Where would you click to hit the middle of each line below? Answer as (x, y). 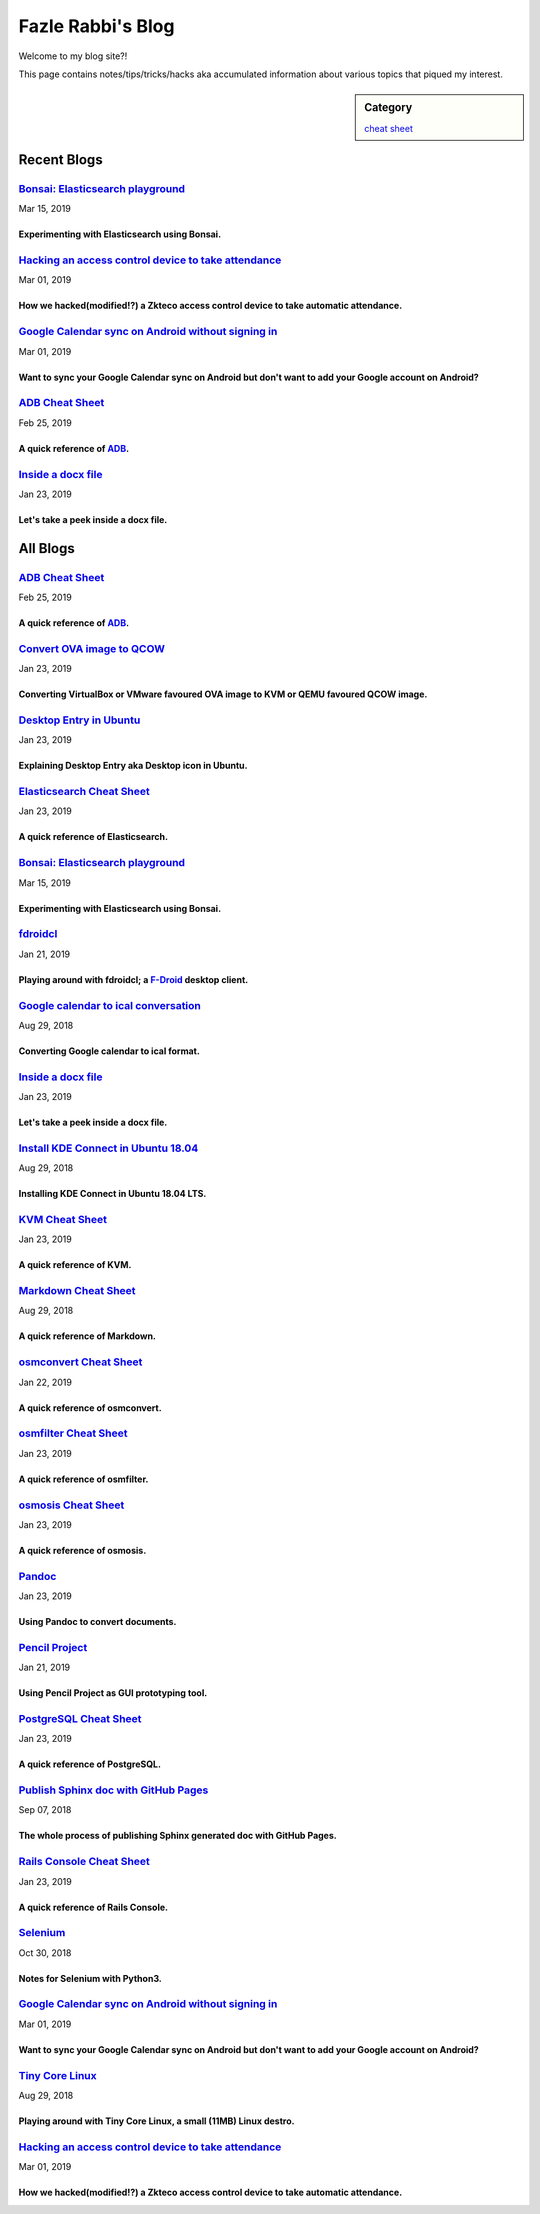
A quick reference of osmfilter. (83, 1479)
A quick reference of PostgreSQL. (90, 1764)
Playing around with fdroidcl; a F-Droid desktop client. (133, 979)
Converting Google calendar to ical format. (109, 1051)
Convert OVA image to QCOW (91, 648)
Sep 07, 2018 (45, 1810)
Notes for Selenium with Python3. (90, 1978)
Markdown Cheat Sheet (77, 1291)
